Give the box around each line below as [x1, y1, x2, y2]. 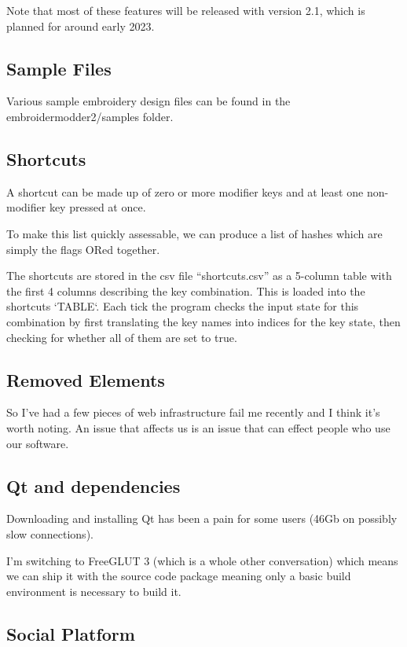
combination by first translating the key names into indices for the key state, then [6, 313, 401, 329]
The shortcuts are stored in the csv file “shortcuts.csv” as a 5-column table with [6, 267, 392, 284]
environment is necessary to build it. [6, 583, 181, 599]
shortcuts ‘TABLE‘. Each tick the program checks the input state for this [6, 298, 359, 314]
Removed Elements [6, 367, 165, 392]
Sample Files [6, 56, 112, 80]
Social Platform [6, 621, 135, 645]
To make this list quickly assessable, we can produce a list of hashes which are [6, 225, 383, 241]
